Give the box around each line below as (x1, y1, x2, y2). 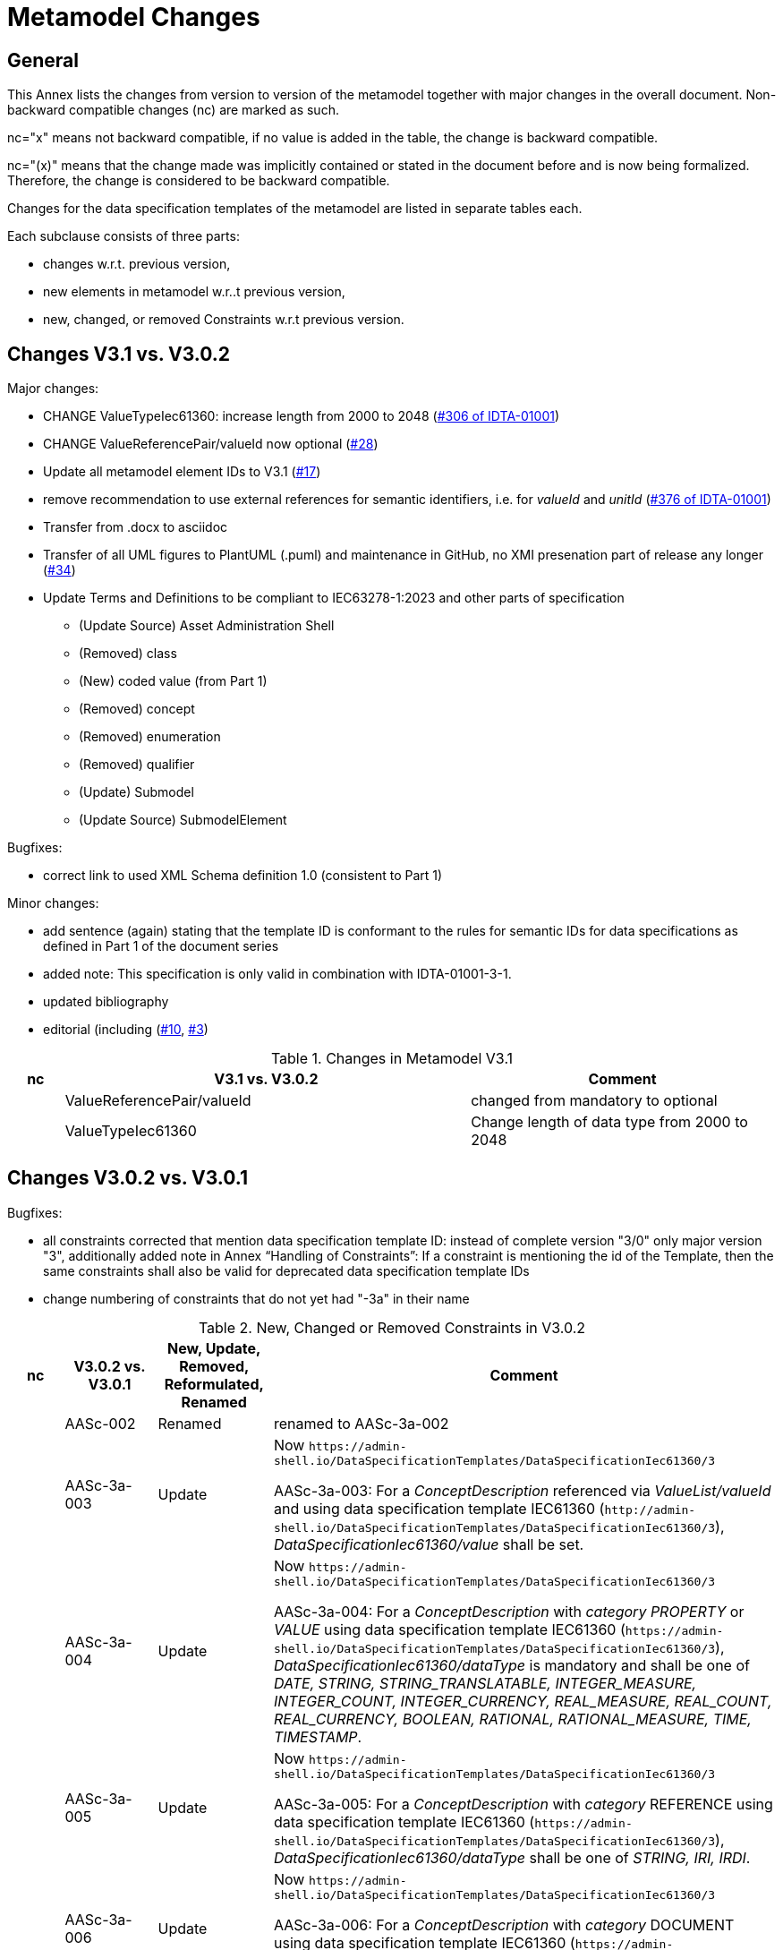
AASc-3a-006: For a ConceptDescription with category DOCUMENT (274, 1915, 735, 1934)
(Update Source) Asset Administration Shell (79, 618, 335, 634)
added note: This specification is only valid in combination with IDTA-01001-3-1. (43, 966, 512, 982)
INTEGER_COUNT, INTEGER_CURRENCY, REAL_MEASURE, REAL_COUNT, (274, 1691, 772, 1710)
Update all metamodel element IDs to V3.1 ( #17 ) (43, 464, 321, 480)
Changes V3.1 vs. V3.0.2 (7, 342, 230, 365)
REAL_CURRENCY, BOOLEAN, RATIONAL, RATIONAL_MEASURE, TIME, (274, 1709, 752, 1728)
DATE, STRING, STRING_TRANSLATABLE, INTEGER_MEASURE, (274, 1673, 697, 1692)
